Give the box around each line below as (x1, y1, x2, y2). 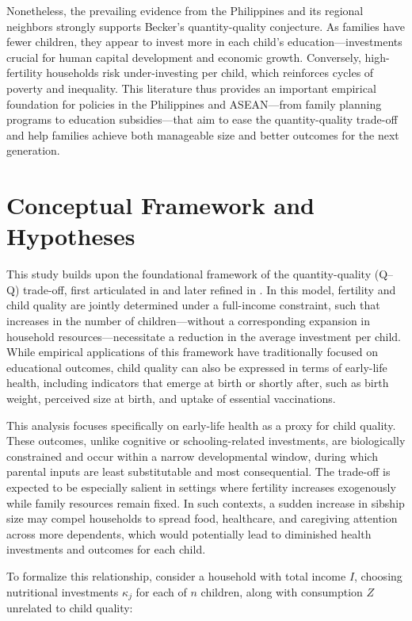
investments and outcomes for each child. (6, 541, 206, 558)
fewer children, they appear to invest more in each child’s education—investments (6, 33, 402, 50)
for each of (135, 583, 187, 600)
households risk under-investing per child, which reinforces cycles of (46, 64, 374, 81)
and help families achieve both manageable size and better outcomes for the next (6, 126, 399, 143)
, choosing (354, 567, 402, 584)
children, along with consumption (200, 583, 363, 600)
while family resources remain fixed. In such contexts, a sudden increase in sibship (6, 494, 405, 511)
